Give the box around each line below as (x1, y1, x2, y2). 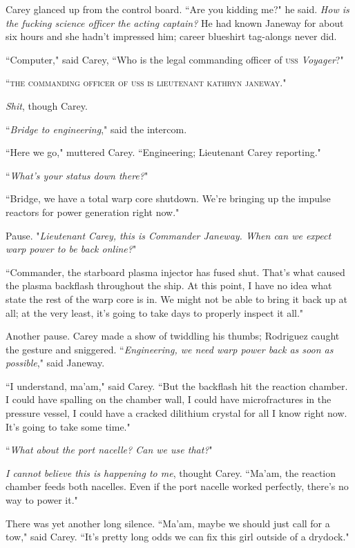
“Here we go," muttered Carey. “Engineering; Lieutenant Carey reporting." (6, 145, 321, 159)
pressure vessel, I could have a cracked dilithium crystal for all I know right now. (6, 406, 347, 420)
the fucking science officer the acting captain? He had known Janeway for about (6, 15, 344, 30)
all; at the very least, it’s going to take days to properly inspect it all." (6, 305, 304, 320)
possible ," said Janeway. (6, 355, 105, 370)
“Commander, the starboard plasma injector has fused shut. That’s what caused (6, 264, 345, 279)
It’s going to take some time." (6, 419, 131, 433)
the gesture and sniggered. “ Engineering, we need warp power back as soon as (6, 342, 334, 356)
